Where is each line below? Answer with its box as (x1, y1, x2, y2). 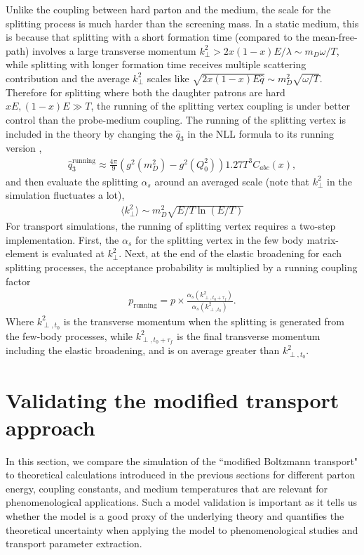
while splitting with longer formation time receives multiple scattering (6, 57, 306, 72)
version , (6, 141, 42, 155)
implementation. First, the (6, 232, 119, 247)
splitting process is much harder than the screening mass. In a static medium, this (6, 15, 359, 30)
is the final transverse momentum (176, 328, 321, 343)
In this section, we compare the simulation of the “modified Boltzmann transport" (6, 453, 358, 468)
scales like (147, 70, 189, 85)
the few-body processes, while (6, 328, 133, 343)
